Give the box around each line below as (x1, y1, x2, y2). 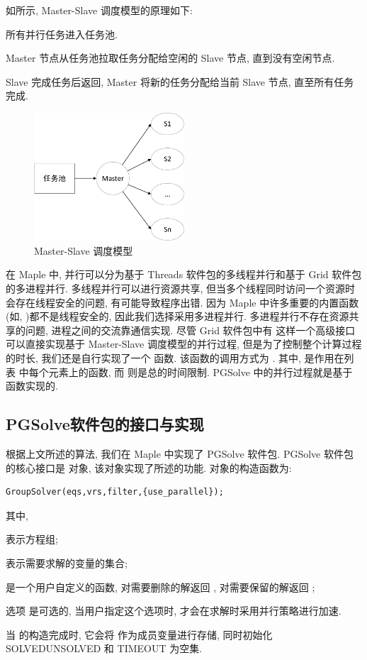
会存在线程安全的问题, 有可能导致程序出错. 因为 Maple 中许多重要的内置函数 (6, 295, 359, 309)
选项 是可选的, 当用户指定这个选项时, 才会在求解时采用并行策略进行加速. (6, 603, 341, 618)
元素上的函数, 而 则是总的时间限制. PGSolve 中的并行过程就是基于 (48, 364, 353, 379)
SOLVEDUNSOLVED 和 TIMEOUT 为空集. (6, 641, 203, 656)
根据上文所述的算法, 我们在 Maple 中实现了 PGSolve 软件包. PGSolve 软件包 (6, 446, 354, 461)
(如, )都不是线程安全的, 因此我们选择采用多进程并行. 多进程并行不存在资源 (6, 309, 349, 324)
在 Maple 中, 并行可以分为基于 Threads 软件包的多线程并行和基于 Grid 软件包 (6, 267, 362, 282)
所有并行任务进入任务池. (6, 26, 118, 41)
